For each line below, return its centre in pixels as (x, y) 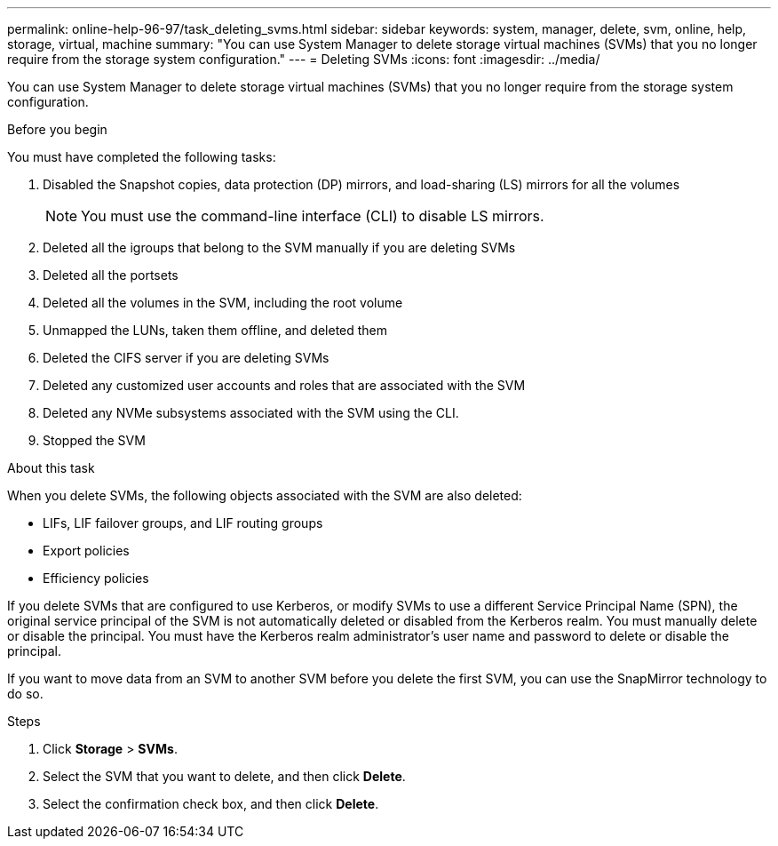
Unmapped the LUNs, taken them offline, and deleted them (215, 330)
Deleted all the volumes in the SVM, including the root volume (223, 303)
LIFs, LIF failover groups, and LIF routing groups (183, 523)
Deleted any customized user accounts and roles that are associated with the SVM (284, 385)
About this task (51, 468)
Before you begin (57, 129)
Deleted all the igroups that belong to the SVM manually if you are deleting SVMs (279, 247)
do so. (25, 694)
